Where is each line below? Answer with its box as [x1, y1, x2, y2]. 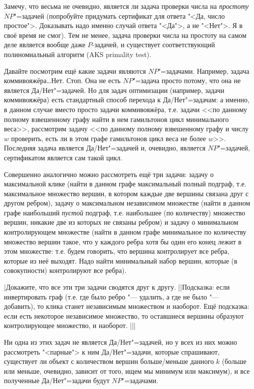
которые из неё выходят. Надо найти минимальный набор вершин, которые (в [4, 255, 237, 266]
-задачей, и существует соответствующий [92, 39, 215, 50]
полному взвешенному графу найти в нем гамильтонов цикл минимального [4, 114, 229, 124]
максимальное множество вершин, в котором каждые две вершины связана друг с [4, 188, 249, 198]
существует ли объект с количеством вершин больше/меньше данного [4, 356, 214, 366]
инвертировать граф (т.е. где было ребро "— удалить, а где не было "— [4, 291, 219, 301]
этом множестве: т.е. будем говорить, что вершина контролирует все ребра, [4, 246, 229, 256]
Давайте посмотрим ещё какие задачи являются [4, 65, 146, 76]
